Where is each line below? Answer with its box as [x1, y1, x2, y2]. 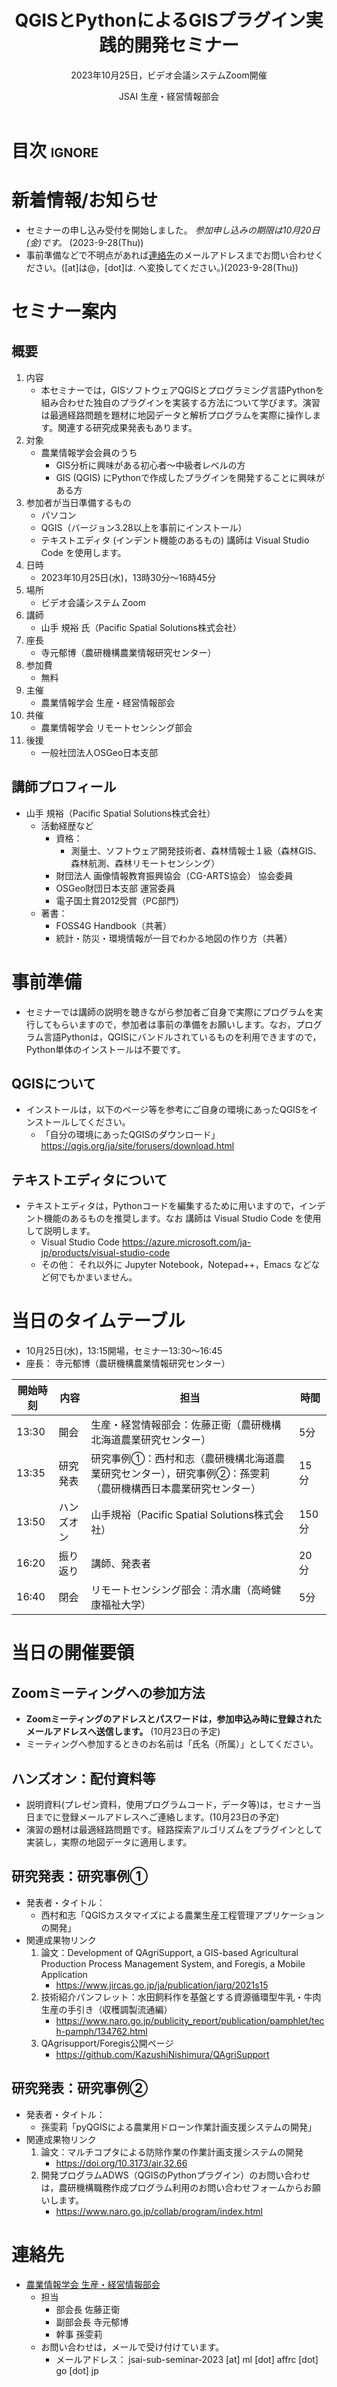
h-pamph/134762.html [55, 2025, 148, 2037]
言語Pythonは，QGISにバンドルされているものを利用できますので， [43, 1031, 322, 1043]
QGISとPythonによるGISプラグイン [14, 9, 306, 32]
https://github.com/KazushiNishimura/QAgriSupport [55, 2048, 270, 2060]
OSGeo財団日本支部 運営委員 [55, 882, 176, 894]
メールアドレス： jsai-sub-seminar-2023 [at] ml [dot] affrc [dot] [55, 2353, 319, 2365]
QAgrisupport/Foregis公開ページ [40, 2037, 174, 2049]
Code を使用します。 [40, 546, 127, 558]
